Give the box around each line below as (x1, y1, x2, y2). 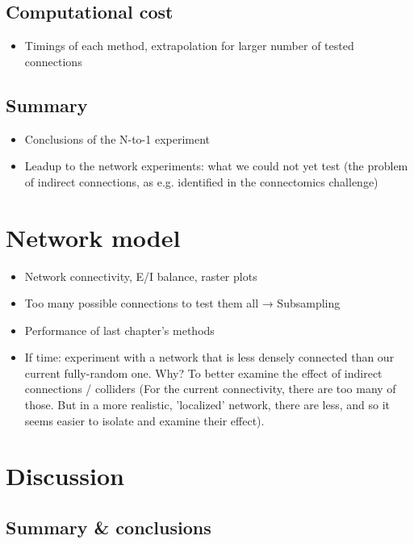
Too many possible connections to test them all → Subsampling (24, 295, 341, 312)
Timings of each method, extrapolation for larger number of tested (24, 37, 354, 54)
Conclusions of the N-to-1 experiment (24, 130, 211, 147)
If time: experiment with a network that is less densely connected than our (24, 349, 395, 366)
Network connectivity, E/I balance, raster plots (24, 267, 257, 284)
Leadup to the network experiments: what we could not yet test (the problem (24, 157, 408, 174)
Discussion (6, 459, 124, 492)
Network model (6, 220, 181, 253)
